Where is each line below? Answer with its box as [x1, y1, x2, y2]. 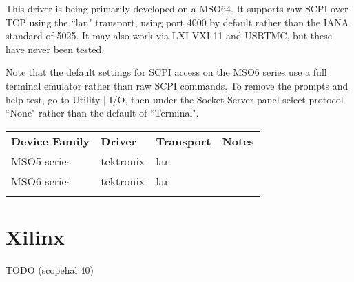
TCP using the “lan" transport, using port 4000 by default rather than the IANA [6, 14, 349, 29]
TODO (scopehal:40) [6, 262, 94, 276]
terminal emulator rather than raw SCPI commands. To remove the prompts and [6, 78, 348, 92]
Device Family [11, 132, 90, 149]
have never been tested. [6, 41, 105, 56]
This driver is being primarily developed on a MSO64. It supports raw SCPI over [6, 1, 348, 15]
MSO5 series [11, 152, 71, 169]
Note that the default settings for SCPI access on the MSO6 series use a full [6, 65, 327, 79]
